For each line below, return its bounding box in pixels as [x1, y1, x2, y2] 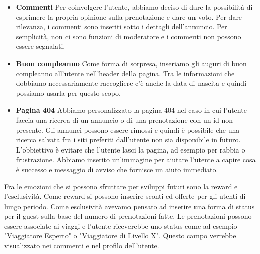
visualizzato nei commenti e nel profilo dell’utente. [4, 240, 159, 251]
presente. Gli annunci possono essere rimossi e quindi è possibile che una [16, 124, 240, 135]
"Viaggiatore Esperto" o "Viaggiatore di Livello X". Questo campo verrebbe [4, 230, 236, 241]
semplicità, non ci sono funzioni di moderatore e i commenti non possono [16, 31, 241, 41]
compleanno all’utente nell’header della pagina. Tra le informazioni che [16, 68, 235, 78]
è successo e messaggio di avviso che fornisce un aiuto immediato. [16, 164, 218, 174]
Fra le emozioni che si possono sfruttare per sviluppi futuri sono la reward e [4, 181, 238, 191]
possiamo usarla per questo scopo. [16, 87, 121, 98]
